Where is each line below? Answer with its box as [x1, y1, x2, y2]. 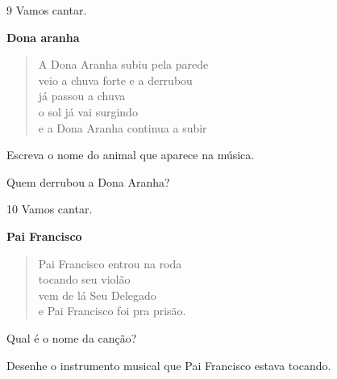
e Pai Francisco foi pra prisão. [38, 302, 186, 319]
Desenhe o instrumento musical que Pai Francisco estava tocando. [6, 356, 331, 373]
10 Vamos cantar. [6, 200, 93, 217]
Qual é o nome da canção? [6, 329, 137, 346]
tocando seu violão [38, 271, 131, 288]
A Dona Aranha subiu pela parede [38, 56, 209, 73]
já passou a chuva [38, 87, 126, 104]
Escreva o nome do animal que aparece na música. [6, 146, 255, 163]
